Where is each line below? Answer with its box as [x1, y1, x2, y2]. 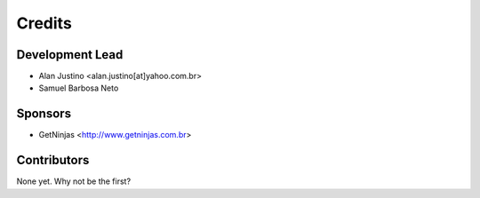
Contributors [16, 153, 90, 168]
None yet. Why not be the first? [16, 176, 132, 186]
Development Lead [16, 47, 124, 62]
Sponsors [16, 107, 71, 122]
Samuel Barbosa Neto [38, 83, 119, 93]
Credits [16, 13, 73, 33]
